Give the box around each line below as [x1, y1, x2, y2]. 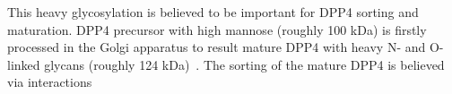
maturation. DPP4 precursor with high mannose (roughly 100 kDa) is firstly [7, 20, 427, 38]
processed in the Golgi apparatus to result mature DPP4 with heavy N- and [7, 38, 426, 56]
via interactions [7, 73, 92, 91]
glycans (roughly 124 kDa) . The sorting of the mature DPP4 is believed [44, 55, 445, 73]
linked [7, 55, 40, 73]
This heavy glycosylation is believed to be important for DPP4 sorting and [7, 3, 419, 21]
